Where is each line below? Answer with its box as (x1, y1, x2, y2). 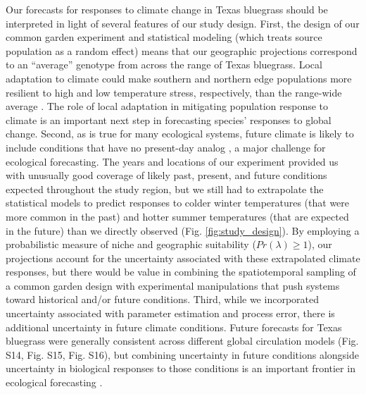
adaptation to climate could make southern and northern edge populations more (6, 70, 352, 85)
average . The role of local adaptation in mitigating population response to (6, 99, 329, 113)
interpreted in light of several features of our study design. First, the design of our (6, 16, 360, 30)
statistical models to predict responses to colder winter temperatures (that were (6, 195, 350, 210)
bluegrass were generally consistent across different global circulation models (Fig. (6, 333, 359, 348)
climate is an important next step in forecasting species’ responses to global (6, 112, 332, 127)
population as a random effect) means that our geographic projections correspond (6, 43, 358, 58)
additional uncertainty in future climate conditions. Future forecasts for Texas (6, 319, 342, 334)
